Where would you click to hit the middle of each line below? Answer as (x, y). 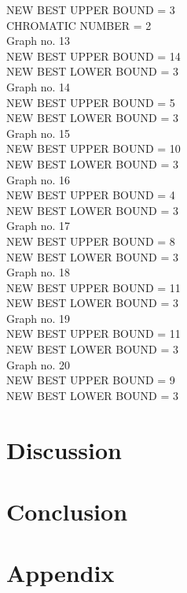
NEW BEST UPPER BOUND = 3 (91, 9)
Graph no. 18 (38, 272)
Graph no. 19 (38, 318)
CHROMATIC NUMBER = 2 (79, 25)
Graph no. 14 (38, 86)
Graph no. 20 (38, 364)
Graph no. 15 (38, 133)
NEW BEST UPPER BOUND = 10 (93, 148)
